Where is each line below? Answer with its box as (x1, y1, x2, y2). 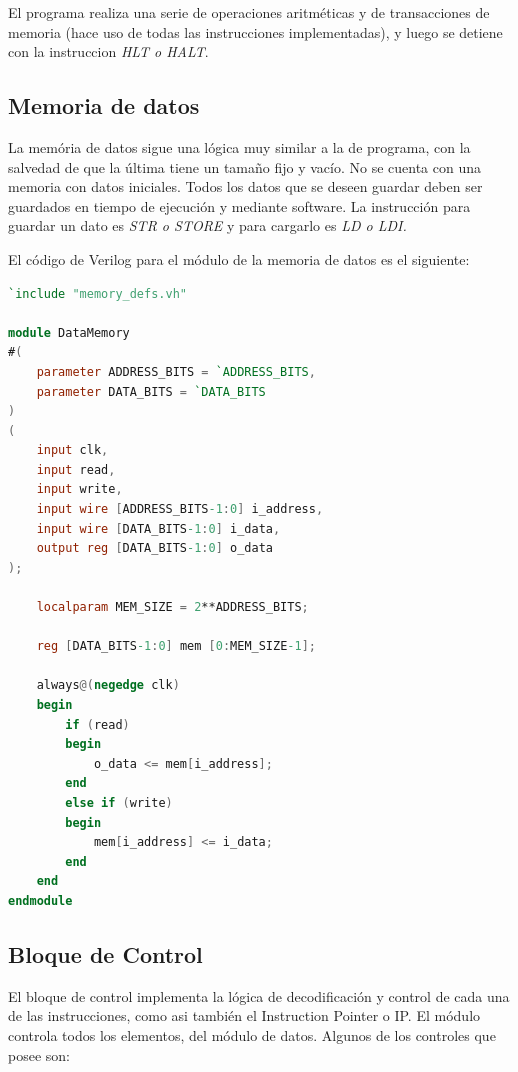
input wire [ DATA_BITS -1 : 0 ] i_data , (36, 521, 281, 536)
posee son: (8, 1044, 70, 1065)
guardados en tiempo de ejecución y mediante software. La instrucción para (8, 195, 471, 216)
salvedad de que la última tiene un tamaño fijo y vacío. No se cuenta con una (8, 156, 482, 177)
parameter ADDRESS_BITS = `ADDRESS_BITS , (36, 364, 316, 379)
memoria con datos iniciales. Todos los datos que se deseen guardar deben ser (8, 176, 483, 197)
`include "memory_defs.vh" (8, 286, 187, 301)
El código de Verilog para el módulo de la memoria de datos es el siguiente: (8, 248, 470, 269)
